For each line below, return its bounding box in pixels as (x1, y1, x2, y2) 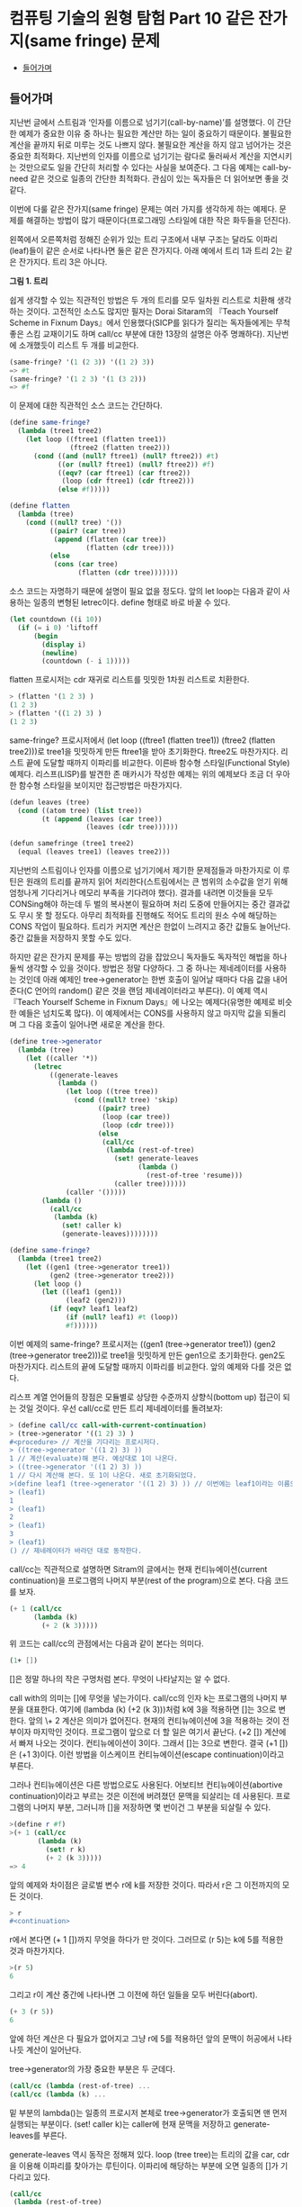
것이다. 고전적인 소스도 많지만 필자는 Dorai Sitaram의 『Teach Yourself (25, 305, 279, 316)
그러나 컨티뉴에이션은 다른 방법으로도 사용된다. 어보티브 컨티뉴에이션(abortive (9, 1779, 283, 1790)
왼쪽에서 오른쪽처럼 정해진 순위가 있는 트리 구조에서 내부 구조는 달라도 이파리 (9, 233, 279, 244)
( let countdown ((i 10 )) (9, 615, 102, 624)
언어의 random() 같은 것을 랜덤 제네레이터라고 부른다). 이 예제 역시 (34, 985, 268, 996)
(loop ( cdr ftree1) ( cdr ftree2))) (61, 476, 195, 486)
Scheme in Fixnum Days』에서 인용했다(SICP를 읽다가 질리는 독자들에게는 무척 (9, 317, 290, 328)
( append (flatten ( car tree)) (53, 535, 167, 544)
